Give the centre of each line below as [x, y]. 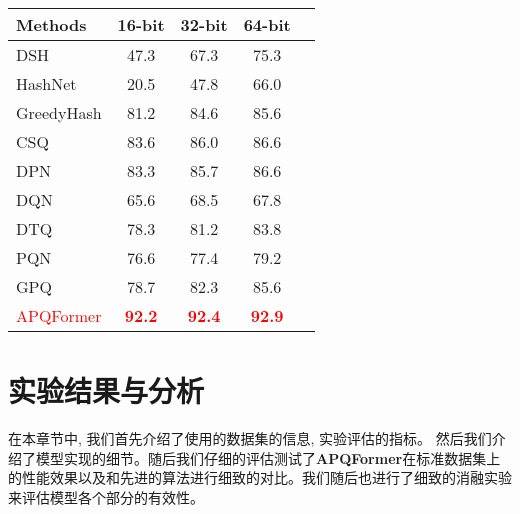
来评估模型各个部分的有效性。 [106, 496]
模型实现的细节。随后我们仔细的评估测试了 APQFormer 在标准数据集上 [268, 457]
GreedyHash [59, 112]
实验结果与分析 [106, 390]
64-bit [267, 24]
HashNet [46, 83]
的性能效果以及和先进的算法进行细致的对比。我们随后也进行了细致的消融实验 [260, 477]
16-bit [141, 24]
